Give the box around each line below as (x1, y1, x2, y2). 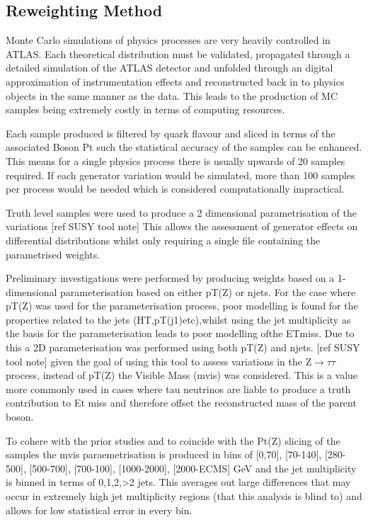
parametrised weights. (6, 246, 100, 261)
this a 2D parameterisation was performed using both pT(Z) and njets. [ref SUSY (6, 340, 360, 355)
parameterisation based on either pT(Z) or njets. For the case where (60, 284, 356, 299)
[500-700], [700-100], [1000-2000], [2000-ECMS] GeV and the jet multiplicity (29, 460, 357, 475)
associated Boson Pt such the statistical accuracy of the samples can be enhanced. (6, 140, 362, 154)
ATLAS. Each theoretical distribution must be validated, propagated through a (6, 46, 350, 61)
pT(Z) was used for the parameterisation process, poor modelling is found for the (6, 298, 358, 313)
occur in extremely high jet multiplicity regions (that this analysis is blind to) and (6, 489, 362, 504)
